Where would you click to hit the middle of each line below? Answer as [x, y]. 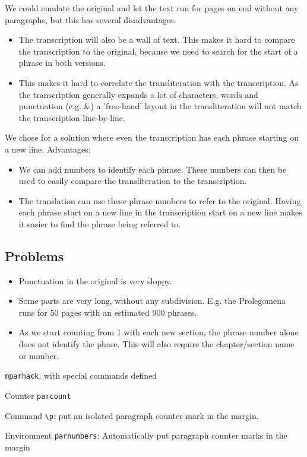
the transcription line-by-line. [72, 117]
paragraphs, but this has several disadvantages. [91, 19]
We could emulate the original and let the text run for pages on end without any [152, 8]
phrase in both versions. [62, 63]
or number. [39, 355]
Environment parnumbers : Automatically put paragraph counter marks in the [146, 435]
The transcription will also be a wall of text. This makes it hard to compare [157, 39]
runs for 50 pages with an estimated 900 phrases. [108, 312]
